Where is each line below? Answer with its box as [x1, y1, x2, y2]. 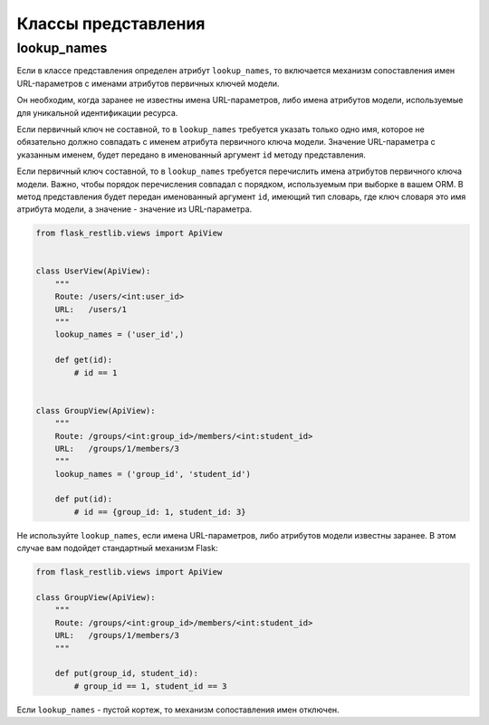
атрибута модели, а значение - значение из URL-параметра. [16, 204, 253, 215]
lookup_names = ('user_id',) [54, 329, 185, 339]
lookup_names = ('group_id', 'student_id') [54, 469, 251, 479]
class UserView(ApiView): [35, 266, 151, 276]
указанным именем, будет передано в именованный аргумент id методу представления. [16, 149, 367, 160]
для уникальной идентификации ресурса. [16, 107, 178, 118]
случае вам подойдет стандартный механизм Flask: [16, 543, 218, 554]
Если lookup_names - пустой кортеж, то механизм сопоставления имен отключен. [16, 704, 340, 715]
